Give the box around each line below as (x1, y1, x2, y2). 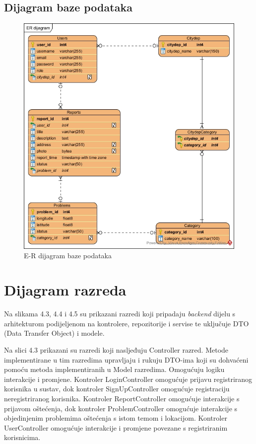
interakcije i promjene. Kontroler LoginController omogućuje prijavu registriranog (4, 373, 253, 384)
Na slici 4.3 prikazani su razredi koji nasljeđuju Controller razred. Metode (4, 344, 229, 355)
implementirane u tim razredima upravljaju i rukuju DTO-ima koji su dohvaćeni (4, 354, 249, 365)
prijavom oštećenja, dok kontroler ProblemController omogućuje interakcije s (4, 403, 238, 413)
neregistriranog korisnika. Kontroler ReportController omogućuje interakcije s (4, 393, 240, 403)
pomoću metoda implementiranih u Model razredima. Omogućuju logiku (4, 364, 225, 374)
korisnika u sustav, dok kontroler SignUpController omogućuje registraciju (4, 383, 230, 394)
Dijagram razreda (4, 280, 127, 300)
